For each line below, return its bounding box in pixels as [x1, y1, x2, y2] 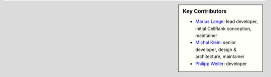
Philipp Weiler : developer [195, 60, 247, 66]
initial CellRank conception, [195, 25, 252, 31]
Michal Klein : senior [195, 39, 236, 45]
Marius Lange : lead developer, [195, 18, 258, 24]
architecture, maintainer [195, 53, 245, 59]
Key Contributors [183, 8, 227, 14]
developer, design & [195, 46, 237, 52]
